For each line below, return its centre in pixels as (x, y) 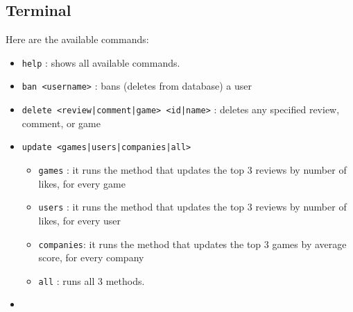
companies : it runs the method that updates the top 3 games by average (192, 244)
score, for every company (91, 257)
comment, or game (61, 123)
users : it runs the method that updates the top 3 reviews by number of (192, 207)
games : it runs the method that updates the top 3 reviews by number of (192, 170)
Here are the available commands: (77, 39)
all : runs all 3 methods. (92, 280)
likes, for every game (82, 183)
